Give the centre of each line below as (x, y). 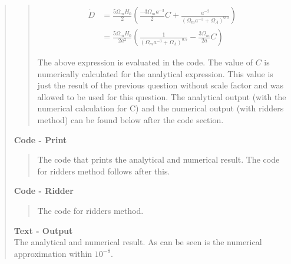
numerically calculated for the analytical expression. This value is (155, 73)
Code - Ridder (44, 191)
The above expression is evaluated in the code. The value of (145, 62)
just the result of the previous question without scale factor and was (161, 85)
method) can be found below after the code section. (130, 120)
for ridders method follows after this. (104, 171)
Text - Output (43, 230)
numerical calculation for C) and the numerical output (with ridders (161, 108)
